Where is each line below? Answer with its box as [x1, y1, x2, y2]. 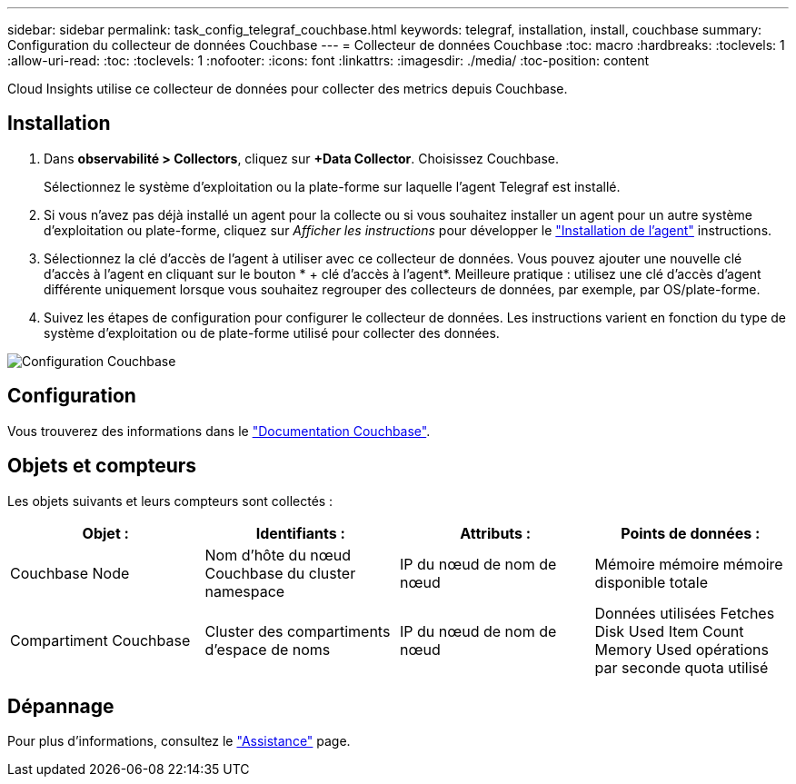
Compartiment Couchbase [10, 630, 191, 650]
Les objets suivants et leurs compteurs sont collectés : [7, 492, 333, 509]
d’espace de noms [204, 640, 331, 659]
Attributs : [460, 523, 532, 542]
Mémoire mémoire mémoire [594, 554, 783, 573]
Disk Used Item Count [594, 621, 744, 640]
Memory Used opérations [594, 640, 769, 659]
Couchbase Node [10, 563, 130, 582]
